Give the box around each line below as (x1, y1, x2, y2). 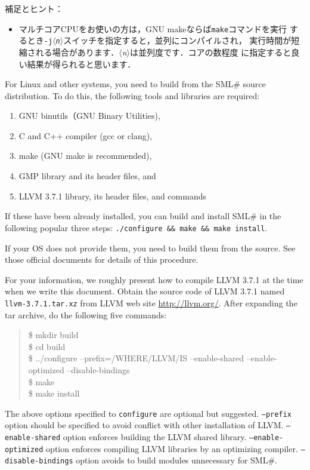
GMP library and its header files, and (18, 170, 156, 182)
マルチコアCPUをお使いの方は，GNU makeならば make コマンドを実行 (18, 22, 287, 35)
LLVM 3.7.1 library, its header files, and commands (18, 189, 206, 202)
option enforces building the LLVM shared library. (63, 431, 247, 443)
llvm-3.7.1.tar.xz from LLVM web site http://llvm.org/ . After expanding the (5, 296, 297, 309)
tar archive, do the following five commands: (5, 308, 167, 321)
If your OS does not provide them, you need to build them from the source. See (5, 241, 296, 254)
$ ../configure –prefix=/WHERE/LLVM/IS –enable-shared (28, 352, 244, 364)
